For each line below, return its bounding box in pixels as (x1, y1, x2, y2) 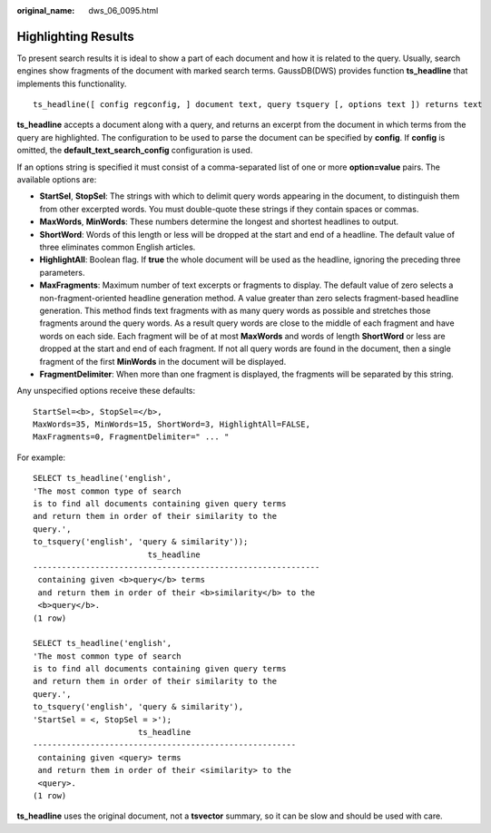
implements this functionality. (16, 78, 127, 89)
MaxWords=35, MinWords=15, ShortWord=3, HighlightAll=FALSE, (33, 419, 310, 430)
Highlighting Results (16, 28, 135, 44)
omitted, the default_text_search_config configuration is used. (16, 145, 253, 156)
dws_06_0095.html (88, 5, 159, 15)
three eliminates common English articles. (39, 241, 196, 252)
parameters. (39, 267, 85, 278)
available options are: (16, 174, 97, 185)
